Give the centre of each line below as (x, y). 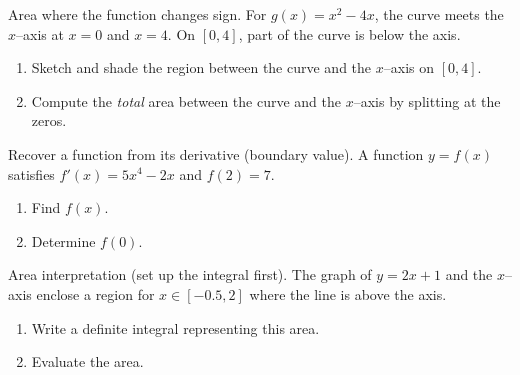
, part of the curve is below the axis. (349, 33)
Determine (63, 240)
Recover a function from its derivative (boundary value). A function (216, 153)
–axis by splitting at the (427, 100)
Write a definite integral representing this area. (175, 327)
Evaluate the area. (87, 361)
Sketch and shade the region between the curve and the (201, 67)
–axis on (408, 67)
